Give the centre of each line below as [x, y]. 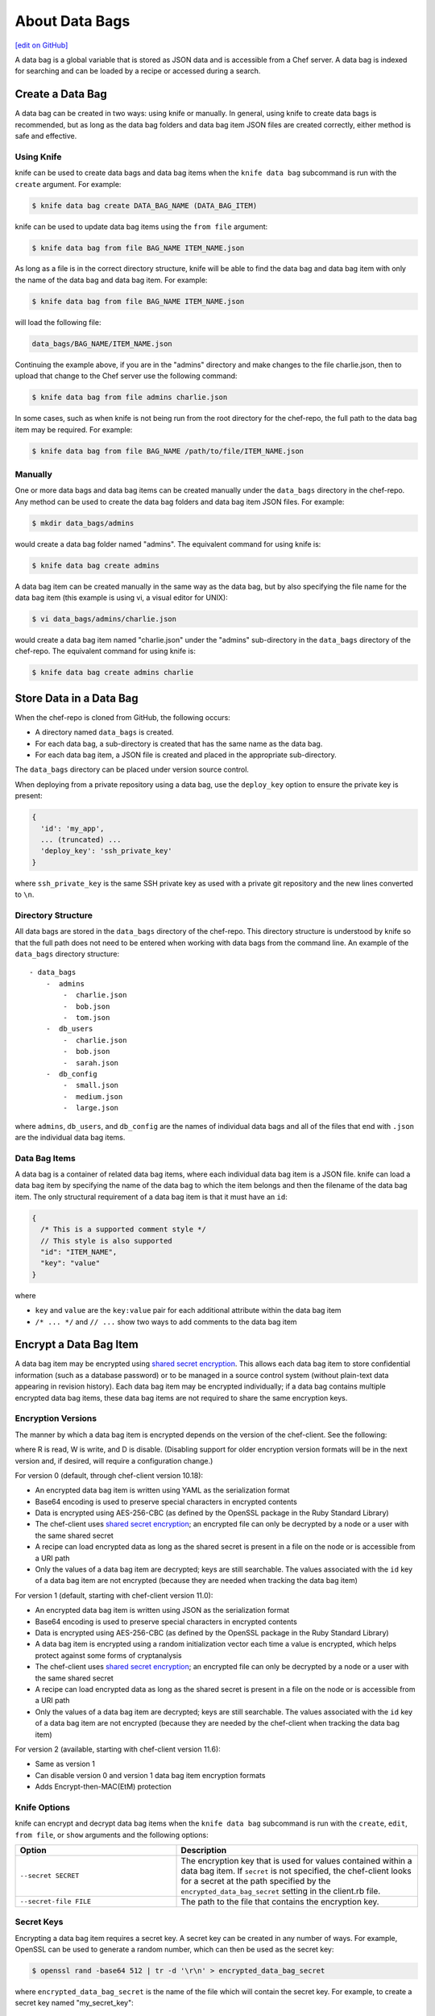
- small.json [91, 1085]
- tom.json [87, 1017]
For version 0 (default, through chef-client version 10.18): [109, 1475]
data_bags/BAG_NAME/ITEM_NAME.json [102, 344]
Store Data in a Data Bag [77, 698]
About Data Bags [72, 21]
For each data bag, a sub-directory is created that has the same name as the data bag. [179, 744]
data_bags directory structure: [67, 954]
